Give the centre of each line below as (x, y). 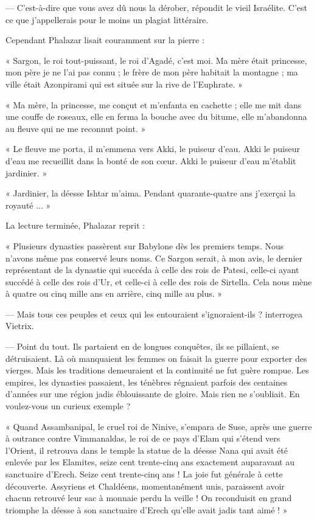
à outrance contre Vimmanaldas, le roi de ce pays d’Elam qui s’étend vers (143, 438)
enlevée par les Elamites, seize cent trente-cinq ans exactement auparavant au (150, 462)
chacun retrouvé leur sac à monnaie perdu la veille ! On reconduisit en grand (149, 498)
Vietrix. (20, 326)
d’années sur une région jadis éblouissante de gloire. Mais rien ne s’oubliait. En (153, 394)
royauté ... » (28, 205)
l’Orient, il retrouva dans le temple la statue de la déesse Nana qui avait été (147, 450)
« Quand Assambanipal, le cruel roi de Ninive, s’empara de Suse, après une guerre (159, 426)
